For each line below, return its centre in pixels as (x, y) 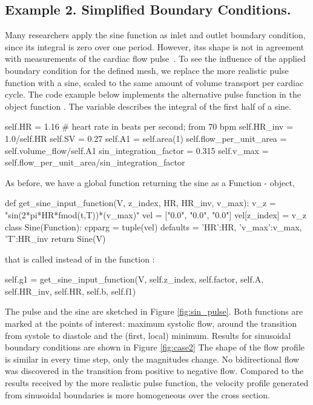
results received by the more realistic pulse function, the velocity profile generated (157, 383)
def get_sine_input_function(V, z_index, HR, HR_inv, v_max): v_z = (140, 203)
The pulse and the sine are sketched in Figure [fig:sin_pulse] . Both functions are (154, 311)
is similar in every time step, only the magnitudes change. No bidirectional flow (152, 359)
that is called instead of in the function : (80, 259)
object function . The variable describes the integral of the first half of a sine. (148, 106)
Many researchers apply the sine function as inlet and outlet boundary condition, (155, 35)
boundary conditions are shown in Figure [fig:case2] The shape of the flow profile (155, 347)
